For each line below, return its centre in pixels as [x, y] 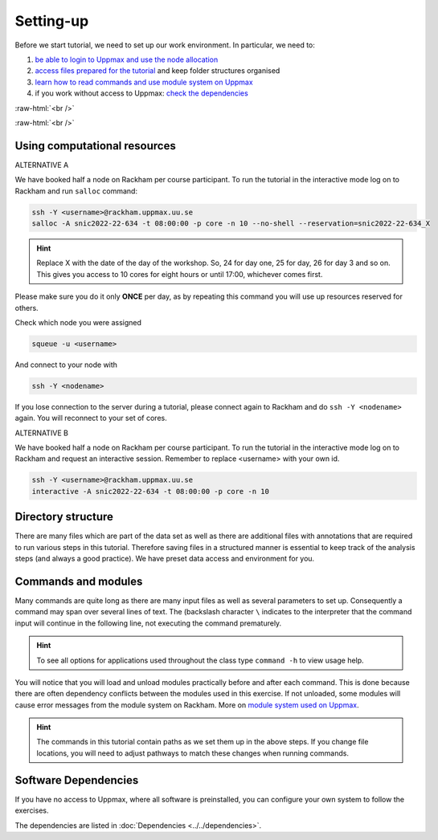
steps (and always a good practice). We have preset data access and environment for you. [165, 559]
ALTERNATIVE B [41, 433]
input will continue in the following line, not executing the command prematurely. [148, 623]
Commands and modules [79, 581]
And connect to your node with [66, 365]
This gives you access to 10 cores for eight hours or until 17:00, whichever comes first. [180, 274]
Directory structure [64, 517]
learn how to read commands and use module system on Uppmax [144, 82]
